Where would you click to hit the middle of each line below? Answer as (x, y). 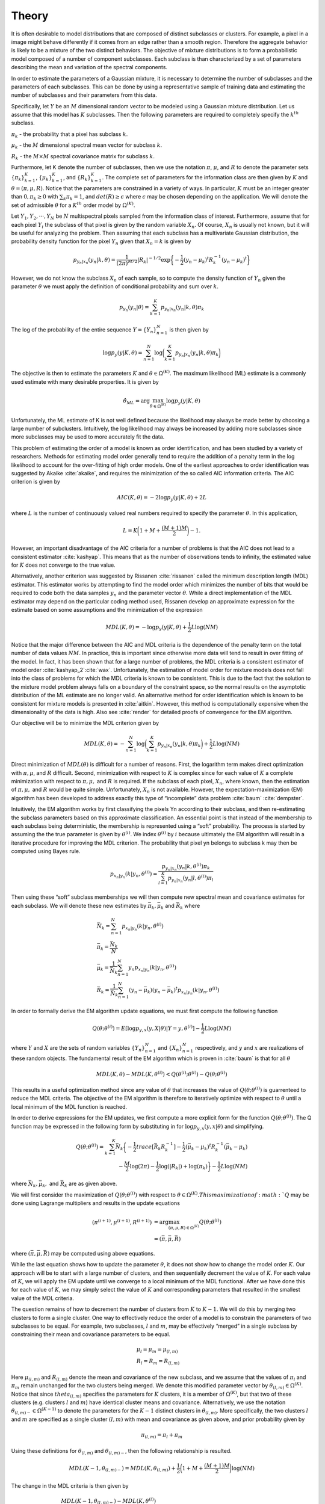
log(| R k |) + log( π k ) (183, 1167)
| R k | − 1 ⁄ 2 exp (154, 260)
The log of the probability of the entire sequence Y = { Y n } (84, 330)
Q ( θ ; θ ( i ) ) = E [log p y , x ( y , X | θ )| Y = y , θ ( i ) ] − (146, 1028)
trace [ (145, 1147)
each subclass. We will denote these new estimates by (79, 905)
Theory (30, 16)
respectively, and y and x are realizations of (249, 1047)
